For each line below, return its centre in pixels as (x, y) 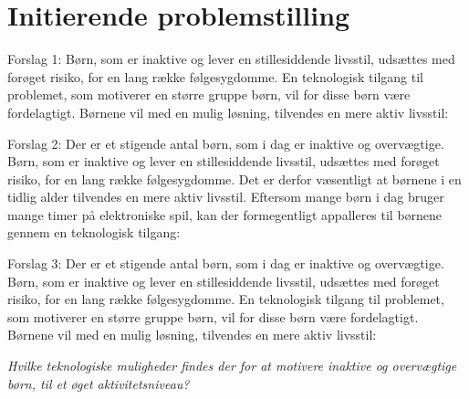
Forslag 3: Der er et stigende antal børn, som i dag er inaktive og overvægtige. (226, 263)
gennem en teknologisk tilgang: (94, 232)
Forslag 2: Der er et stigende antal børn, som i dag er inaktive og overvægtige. (226, 143)
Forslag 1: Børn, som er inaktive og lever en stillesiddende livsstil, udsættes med (231, 59)
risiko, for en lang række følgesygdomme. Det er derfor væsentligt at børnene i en (234, 178)
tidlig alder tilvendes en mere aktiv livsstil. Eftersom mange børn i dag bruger (226, 197)
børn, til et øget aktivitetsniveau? (99, 383)
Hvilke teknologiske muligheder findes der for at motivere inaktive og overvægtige (232, 366)
